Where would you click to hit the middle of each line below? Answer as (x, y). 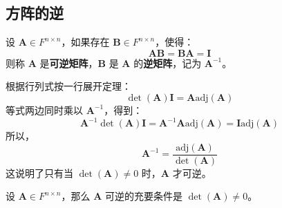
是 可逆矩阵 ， (69, 63)
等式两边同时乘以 (44, 110)
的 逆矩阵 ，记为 (168, 63)
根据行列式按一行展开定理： (68, 86)
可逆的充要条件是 (143, 196)
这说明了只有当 (39, 172)
